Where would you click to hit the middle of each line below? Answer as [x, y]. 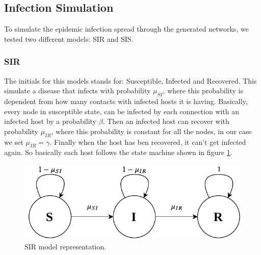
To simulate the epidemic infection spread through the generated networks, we [126, 29]
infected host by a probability [50, 121]
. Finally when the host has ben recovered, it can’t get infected [148, 142]
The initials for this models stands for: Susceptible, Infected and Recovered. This [130, 80]
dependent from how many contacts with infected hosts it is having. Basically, [126, 101]
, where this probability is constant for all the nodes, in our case [151, 131]
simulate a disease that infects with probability [77, 91]
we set [14, 142]
